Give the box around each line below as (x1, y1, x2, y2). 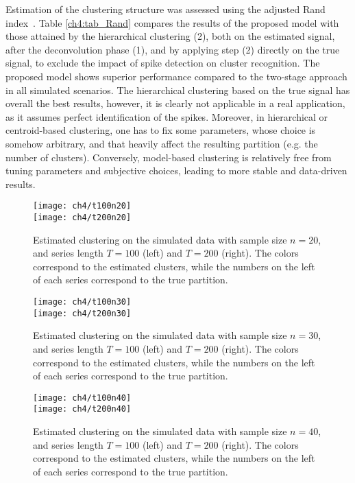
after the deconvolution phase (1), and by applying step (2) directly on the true (5, 42, 340, 56)
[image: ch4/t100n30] (33, 297, 132, 307)
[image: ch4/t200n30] (33, 308, 132, 318)
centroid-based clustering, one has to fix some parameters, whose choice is (5, 123, 316, 137)
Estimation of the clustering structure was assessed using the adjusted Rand (5, 2, 326, 16)
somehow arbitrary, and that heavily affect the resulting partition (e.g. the (5, 136, 318, 150)
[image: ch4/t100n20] (33, 201, 132, 211)
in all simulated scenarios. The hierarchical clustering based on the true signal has (5, 82, 350, 97)
